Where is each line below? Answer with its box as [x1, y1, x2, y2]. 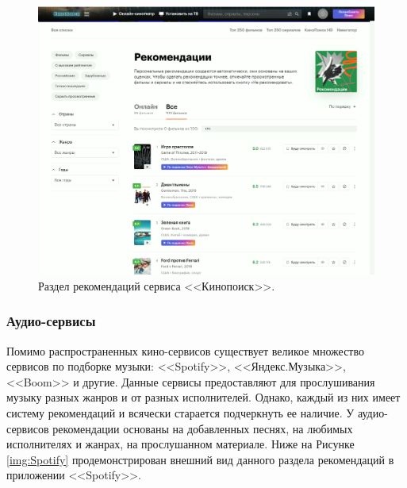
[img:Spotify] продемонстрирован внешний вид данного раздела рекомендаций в [6, 451, 394, 467]
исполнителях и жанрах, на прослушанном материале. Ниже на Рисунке [6, 436, 355, 452]
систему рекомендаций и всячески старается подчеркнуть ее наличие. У [6, 405, 355, 421]
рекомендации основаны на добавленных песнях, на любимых [52, 420, 353, 436]
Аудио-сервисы [6, 311, 96, 331]
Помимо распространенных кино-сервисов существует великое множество [6, 342, 365, 359]
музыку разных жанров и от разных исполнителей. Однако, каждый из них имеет [6, 389, 401, 405]
